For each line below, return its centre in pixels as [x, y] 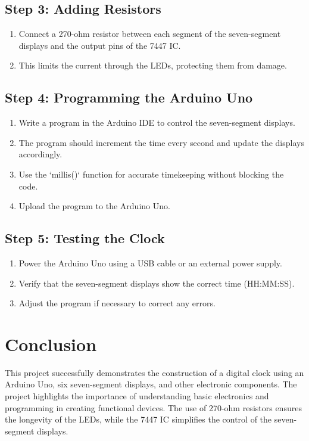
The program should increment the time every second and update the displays [161, 142]
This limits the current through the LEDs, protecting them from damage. [153, 65]
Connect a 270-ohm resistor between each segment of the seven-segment [150, 34]
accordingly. [40, 154]
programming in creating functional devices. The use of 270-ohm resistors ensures [153, 407]
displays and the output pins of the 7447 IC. [100, 45]
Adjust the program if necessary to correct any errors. [117, 303]
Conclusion [51, 344]
